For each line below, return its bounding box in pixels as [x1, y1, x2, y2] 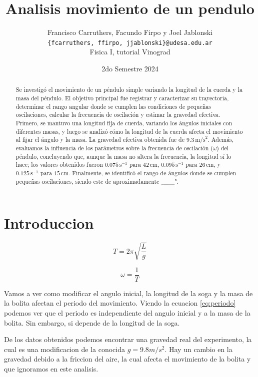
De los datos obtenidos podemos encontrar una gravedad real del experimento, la [4, 334, 252, 345]
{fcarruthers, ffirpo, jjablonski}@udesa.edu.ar [47, 39, 212, 46]
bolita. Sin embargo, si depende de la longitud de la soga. [4, 317, 180, 328]
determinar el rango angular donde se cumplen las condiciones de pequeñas [15, 102, 211, 110]
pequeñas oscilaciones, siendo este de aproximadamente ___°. [15, 177, 178, 185]
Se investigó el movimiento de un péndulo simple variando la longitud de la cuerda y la [15, 85, 242, 94]
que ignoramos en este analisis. [4, 363, 98, 374]
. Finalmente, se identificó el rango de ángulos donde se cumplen [68, 168, 236, 177]
